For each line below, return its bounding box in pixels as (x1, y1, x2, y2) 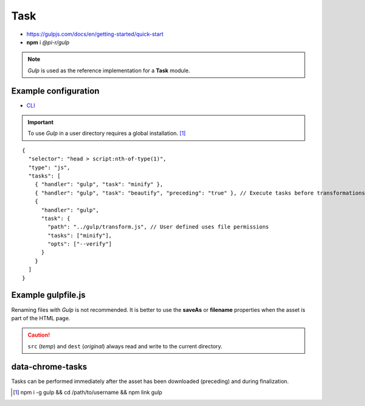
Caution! (27, 331, 50, 339)
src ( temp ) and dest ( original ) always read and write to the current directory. (27, 342, 223, 349)
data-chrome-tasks (11, 362, 88, 372)
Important (27, 119, 54, 126)
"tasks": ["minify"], (47, 232, 113, 239)
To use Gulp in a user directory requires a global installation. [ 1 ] (27, 129, 186, 137)
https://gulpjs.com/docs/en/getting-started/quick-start (26, 30, 164, 38)
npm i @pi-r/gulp (26, 38, 70, 46)
